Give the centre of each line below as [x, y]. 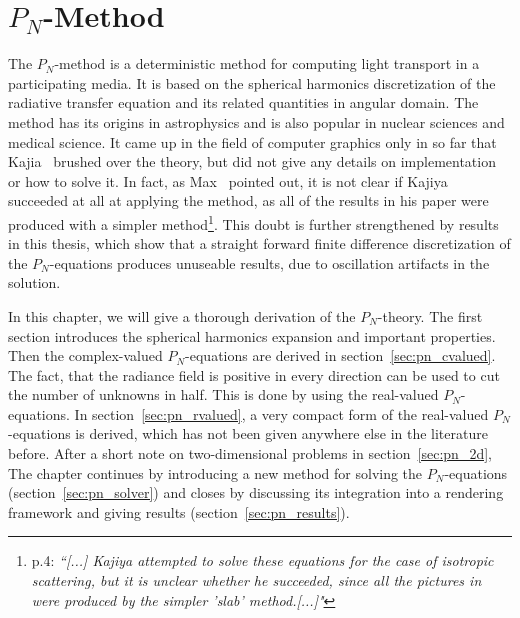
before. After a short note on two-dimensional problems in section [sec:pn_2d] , [250, 453]
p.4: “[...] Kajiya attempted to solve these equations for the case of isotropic [262, 560]
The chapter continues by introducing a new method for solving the [215, 472]
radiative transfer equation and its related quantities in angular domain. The [243, 102]
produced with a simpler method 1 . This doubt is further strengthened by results [253, 222]
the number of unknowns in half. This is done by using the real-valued [223, 394]
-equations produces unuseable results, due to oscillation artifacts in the [269, 262]
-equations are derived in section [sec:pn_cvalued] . [340, 355]
